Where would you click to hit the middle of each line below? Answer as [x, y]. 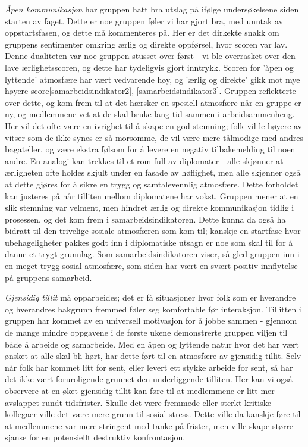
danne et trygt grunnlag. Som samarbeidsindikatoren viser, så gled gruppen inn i [152, 254]
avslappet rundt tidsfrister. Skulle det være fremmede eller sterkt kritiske [138, 402]
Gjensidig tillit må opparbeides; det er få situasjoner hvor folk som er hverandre [150, 297]
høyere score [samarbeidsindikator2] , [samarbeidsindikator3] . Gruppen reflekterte [150, 91]
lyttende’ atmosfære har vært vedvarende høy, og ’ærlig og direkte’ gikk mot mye [153, 79]
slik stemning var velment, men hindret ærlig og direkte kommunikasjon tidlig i [150, 207]
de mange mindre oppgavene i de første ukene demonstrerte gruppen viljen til [146, 332]
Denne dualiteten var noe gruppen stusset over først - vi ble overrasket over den [150, 56]
